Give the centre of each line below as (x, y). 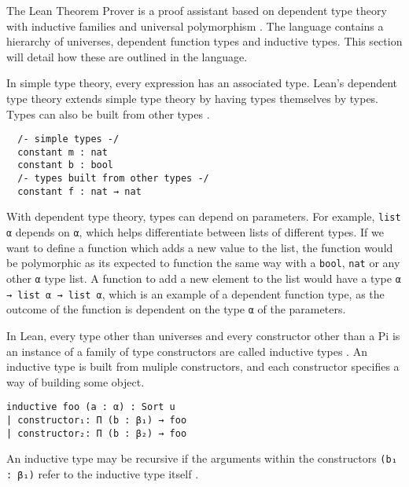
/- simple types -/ (68, 139)
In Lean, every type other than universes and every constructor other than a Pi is (203, 335)
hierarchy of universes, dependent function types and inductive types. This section (204, 41)
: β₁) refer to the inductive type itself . (103, 473)
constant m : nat (63, 152)
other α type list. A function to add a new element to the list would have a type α (204, 278)
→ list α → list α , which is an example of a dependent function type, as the (195, 293)
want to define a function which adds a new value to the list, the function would (200, 247)
